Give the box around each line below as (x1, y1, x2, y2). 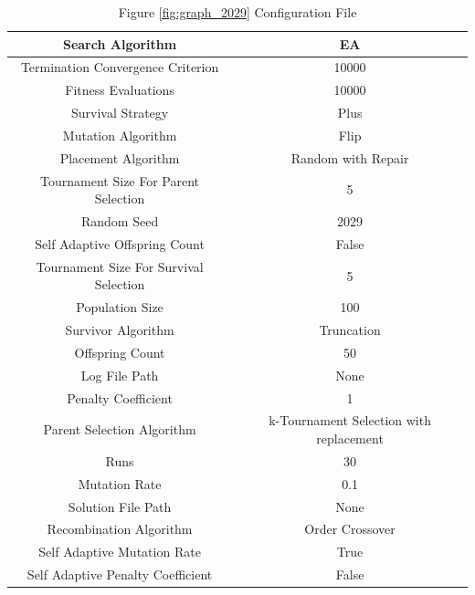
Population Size (76, 297, 164, 317)
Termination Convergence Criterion (20, 57, 219, 77)
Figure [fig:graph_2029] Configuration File (118, 3, 357, 21)
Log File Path (80, 365, 159, 384)
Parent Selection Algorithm (43, 420, 196, 439)
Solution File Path (68, 496, 172, 516)
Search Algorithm (62, 34, 177, 53)
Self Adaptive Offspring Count (35, 234, 205, 253)
